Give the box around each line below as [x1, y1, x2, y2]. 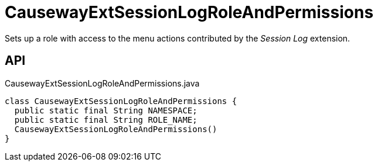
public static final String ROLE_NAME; [14, 115, 197, 124]
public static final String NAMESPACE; [14, 105, 197, 115]
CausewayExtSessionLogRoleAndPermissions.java [5, 78, 200, 88]
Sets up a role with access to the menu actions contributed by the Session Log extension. [5, 33, 350, 43]
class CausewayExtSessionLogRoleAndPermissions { [5, 96, 237, 106]
